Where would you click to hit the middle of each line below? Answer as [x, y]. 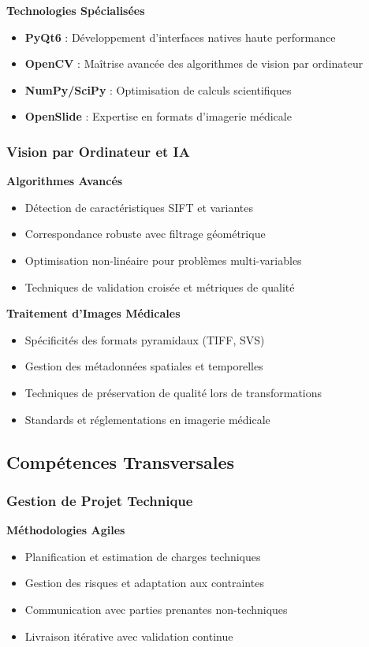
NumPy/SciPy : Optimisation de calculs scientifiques [158, 89]
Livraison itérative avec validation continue [129, 636]
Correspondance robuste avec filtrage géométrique [145, 234]
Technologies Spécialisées [76, 10]
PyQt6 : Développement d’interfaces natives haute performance [180, 37]
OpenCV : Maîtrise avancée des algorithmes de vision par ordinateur [194, 63]
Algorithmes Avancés [65, 181]
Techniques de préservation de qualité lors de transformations [173, 392]
